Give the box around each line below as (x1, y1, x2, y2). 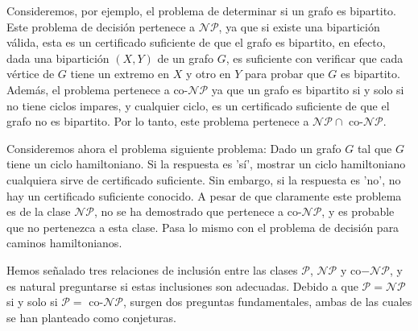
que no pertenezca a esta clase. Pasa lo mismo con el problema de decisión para (6, 218, 399, 235)
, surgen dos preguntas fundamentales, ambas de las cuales (122, 293, 412, 310)
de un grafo (157, 49, 214, 66)
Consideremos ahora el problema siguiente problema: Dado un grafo (6, 139, 341, 156)
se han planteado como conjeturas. (6, 308, 176, 325)
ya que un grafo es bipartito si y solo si (211, 81, 404, 97)
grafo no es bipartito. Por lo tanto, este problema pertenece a (6, 113, 309, 130)
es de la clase (6, 203, 71, 220)
